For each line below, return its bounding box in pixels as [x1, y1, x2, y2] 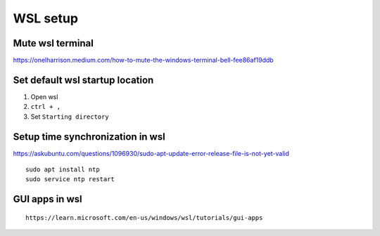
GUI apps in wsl [13, 193, 82, 205]
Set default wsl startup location [13, 74, 154, 86]
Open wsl [30, 92, 58, 101]
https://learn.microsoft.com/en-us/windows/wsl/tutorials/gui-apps [25, 214, 263, 221]
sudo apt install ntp [25, 166, 100, 173]
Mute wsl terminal [13, 37, 94, 49]
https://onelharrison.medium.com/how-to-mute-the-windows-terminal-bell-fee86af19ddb [13, 56, 274, 65]
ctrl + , [30, 103, 61, 111]
